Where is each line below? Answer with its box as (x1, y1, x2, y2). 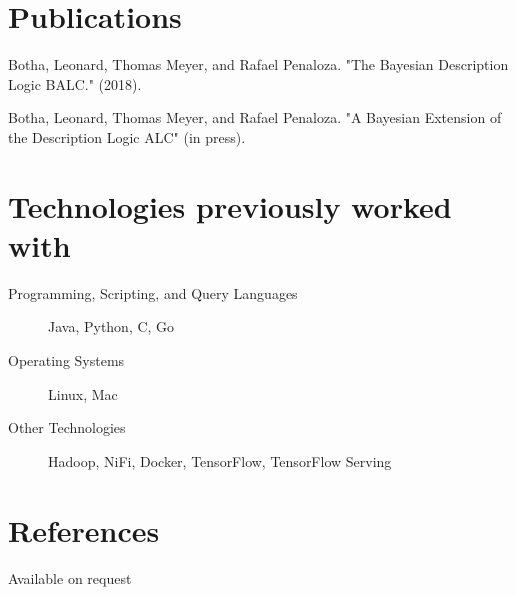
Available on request (8, 567, 132, 588)
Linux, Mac (48, 383, 118, 404)
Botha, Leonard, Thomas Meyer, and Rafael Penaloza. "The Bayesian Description (8, 54, 509, 75)
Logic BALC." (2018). (8, 73, 142, 94)
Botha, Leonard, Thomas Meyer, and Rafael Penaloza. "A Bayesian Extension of (8, 107, 502, 128)
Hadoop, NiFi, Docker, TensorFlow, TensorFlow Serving (48, 450, 392, 471)
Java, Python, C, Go (48, 316, 175, 337)
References (8, 509, 160, 550)
